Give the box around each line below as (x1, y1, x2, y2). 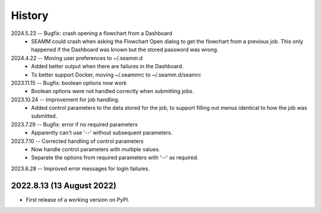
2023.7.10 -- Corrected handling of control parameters (11, 137, 144, 145)
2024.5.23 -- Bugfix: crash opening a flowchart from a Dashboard (11, 30, 172, 37)
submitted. (31, 113, 58, 120)
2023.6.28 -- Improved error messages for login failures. (11, 165, 150, 172)
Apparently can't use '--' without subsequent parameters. (31, 129, 172, 136)
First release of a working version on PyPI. (26, 196, 130, 203)
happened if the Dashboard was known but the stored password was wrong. (31, 46, 219, 53)
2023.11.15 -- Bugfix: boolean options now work (11, 79, 127, 86)
